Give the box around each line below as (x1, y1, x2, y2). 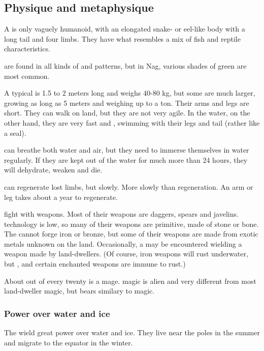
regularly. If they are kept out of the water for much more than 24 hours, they (4, 154, 248, 165)
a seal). (4, 127, 26, 138)
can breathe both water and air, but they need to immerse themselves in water (4, 144, 249, 155)
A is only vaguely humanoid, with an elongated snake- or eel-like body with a (4, 23, 245, 34)
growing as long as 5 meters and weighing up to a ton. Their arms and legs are (4, 97, 249, 108)
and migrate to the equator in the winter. (4, 337, 133, 347)
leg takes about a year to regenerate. (4, 191, 118, 202)
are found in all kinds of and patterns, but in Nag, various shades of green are (4, 60, 247, 71)
